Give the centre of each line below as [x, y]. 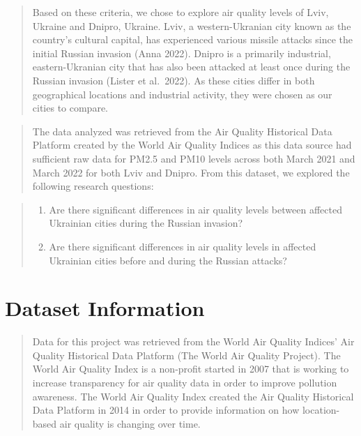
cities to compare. [70, 108]
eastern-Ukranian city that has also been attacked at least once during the [191, 67]
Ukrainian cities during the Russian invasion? [146, 223]
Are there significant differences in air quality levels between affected [195, 209]
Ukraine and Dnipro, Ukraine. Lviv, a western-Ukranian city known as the [192, 25]
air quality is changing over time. [130, 423]
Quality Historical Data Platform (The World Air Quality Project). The [186, 355]
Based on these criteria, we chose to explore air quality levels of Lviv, [180, 12]
